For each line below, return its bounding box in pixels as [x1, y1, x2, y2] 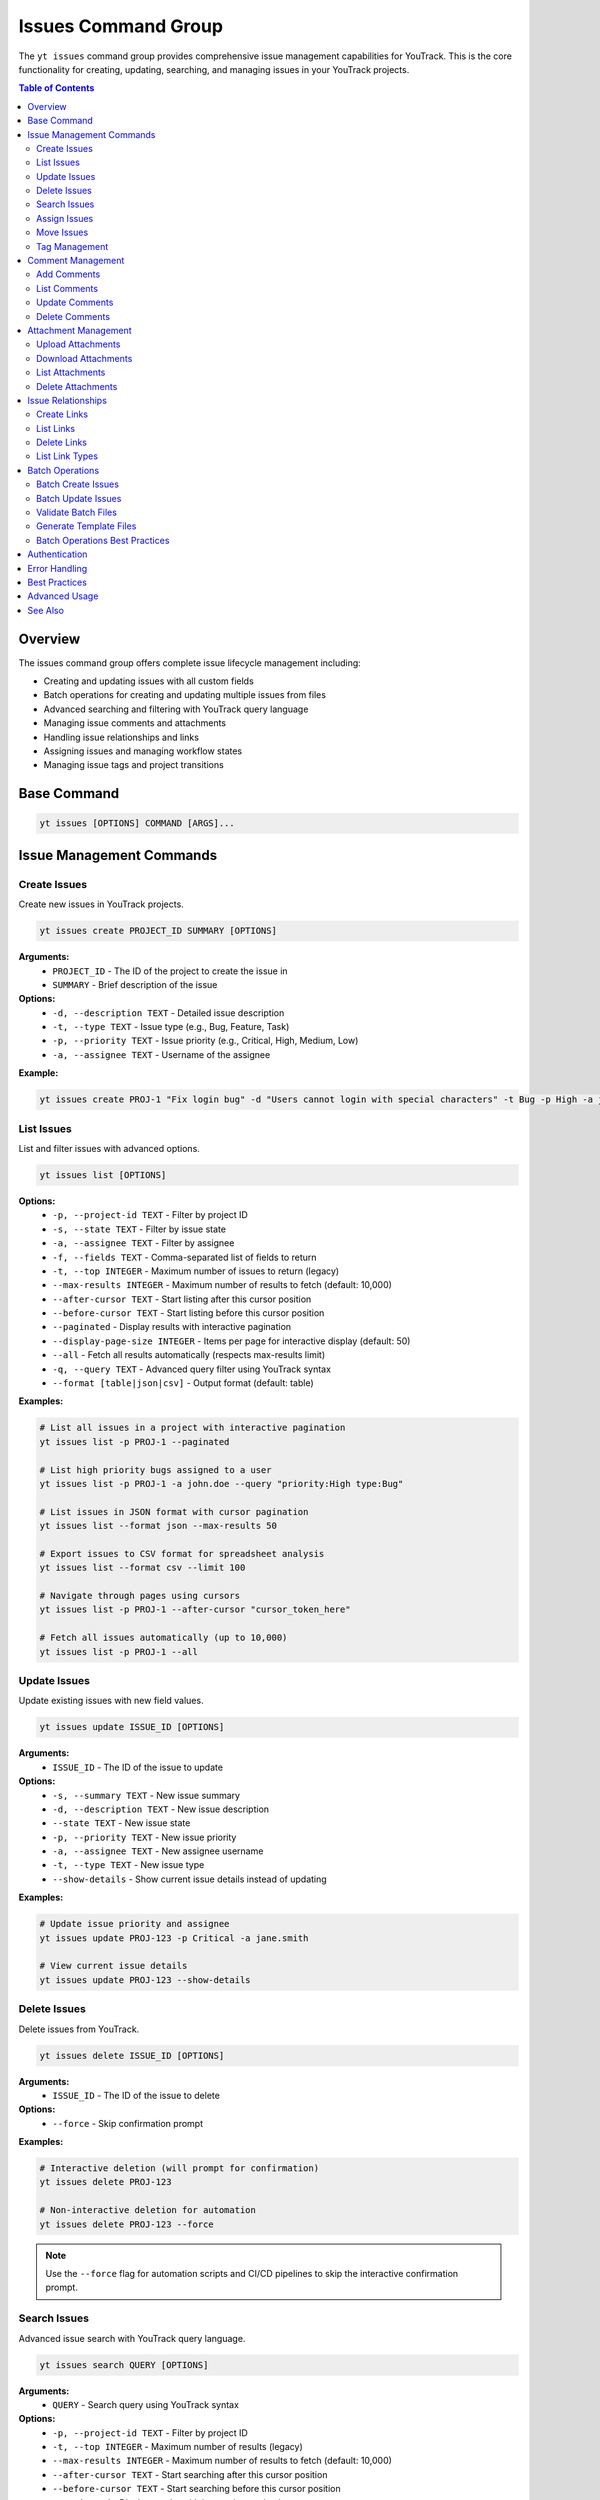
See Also [27, 604, 65, 616]
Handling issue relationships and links [43, 731, 200, 743]
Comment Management [27, 255, 125, 267]
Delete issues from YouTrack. [18, 2023, 140, 2035]
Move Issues [36, 226, 89, 239]
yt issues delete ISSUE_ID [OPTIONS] [39, 2050, 225, 2061]
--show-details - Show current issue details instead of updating [52, 1873, 327, 1885]
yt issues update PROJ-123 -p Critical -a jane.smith [39, 1932, 309, 1944]
